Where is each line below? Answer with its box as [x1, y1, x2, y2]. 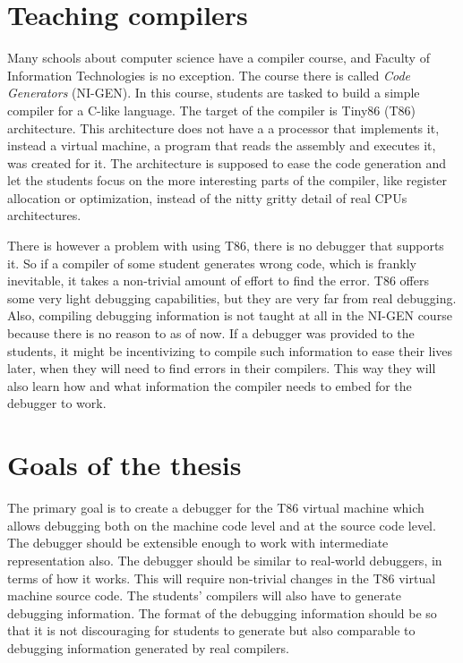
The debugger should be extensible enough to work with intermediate [7, 533, 389, 552]
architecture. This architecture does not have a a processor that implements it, [7, 118, 440, 137]
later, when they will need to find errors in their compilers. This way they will [7, 359, 436, 378]
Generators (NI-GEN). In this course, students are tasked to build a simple [7, 83, 420, 102]
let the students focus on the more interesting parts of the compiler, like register [7, 171, 448, 190]
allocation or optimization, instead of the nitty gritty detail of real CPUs [7, 188, 407, 207]
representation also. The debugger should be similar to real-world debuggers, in [7, 550, 442, 569]
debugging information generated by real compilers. [7, 638, 289, 657]
